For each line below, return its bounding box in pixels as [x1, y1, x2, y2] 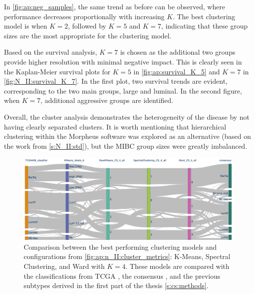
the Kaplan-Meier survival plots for [4, 66, 110, 76]
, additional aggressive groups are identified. [40, 95, 174, 105]
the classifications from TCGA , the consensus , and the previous [24, 270, 220, 281]
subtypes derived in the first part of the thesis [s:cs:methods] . [24, 280, 209, 291]
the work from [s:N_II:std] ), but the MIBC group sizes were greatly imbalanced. [4, 140, 248, 151]
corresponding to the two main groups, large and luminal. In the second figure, [4, 85, 242, 96]
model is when [4, 21, 47, 31]
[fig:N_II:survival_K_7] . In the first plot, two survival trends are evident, [4, 76, 228, 86]
